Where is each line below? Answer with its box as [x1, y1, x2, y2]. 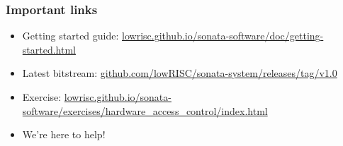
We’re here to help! [22, 127, 106, 142]
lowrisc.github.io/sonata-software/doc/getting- [122, 28, 324, 43]
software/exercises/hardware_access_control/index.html [22, 103, 268, 118]
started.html [22, 42, 76, 56]
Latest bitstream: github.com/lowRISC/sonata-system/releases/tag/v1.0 [22, 66, 337, 80]
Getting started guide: [22, 28, 119, 43]
